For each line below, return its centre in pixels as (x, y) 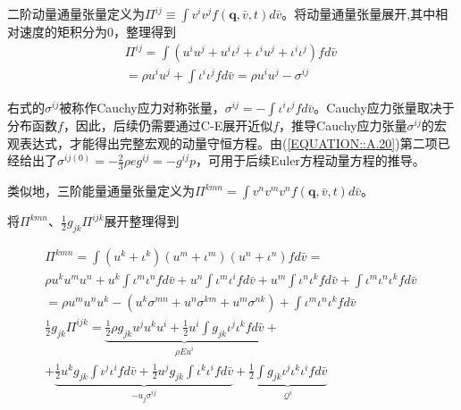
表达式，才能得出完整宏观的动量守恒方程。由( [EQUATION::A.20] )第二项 (228, 142)
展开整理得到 (142, 221)
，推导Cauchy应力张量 (343, 126)
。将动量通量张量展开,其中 (359, 13)
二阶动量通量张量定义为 (76, 13)
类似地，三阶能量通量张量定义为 (101, 191)
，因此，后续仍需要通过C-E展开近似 (168, 126)
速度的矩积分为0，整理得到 (97, 31)
